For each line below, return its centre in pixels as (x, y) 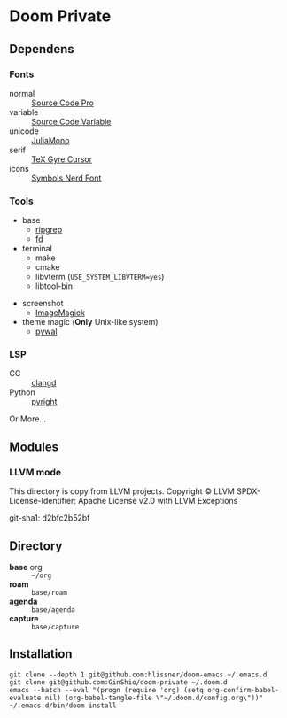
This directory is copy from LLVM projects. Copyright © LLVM (122, 491)
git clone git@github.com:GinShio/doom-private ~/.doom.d (118, 682)
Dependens (42, 49)
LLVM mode (35, 472)
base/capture (55, 627)
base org (26, 567)
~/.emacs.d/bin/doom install (63, 706)
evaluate (25, 698)
